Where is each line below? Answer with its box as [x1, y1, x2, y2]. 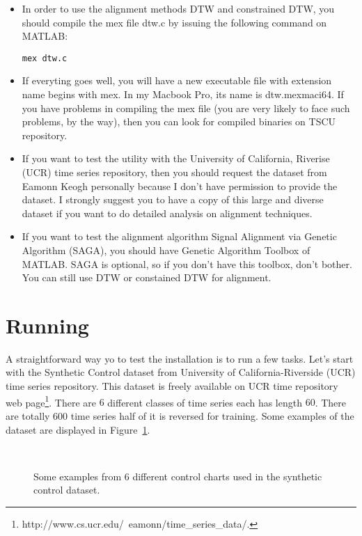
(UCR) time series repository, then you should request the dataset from [22, 165, 327, 179]
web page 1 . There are [6, 393, 96, 409]
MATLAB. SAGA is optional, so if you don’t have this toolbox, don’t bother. [22, 256, 352, 271]
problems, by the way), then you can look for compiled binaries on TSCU [22, 114, 336, 129]
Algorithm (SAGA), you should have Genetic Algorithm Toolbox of [22, 242, 310, 257]
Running [6, 310, 89, 339]
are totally [6, 408, 50, 423]
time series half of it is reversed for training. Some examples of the [70, 408, 354, 423]
